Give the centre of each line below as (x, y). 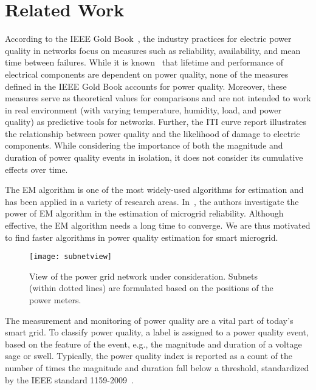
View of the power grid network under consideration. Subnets (144, 276)
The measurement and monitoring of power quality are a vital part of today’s (149, 320)
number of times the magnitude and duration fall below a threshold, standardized (157, 368)
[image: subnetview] (71, 257)
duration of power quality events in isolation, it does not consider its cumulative (154, 157)
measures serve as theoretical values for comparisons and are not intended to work (158, 98)
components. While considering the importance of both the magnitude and (144, 145)
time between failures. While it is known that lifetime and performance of (144, 62)
